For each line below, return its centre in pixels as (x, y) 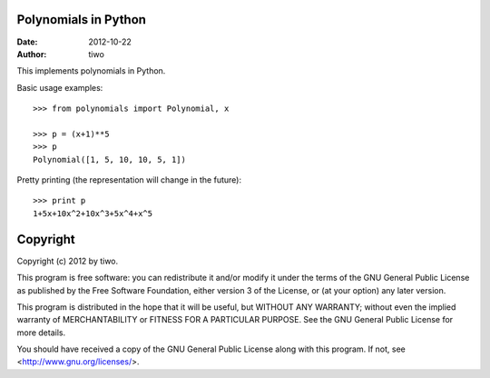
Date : (27, 42)
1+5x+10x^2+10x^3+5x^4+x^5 (93, 213)
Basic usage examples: (60, 87)
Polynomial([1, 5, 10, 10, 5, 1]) (109, 159)
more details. (41, 333)
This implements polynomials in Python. (91, 71)
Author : (32, 54)
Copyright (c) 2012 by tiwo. (68, 261)
